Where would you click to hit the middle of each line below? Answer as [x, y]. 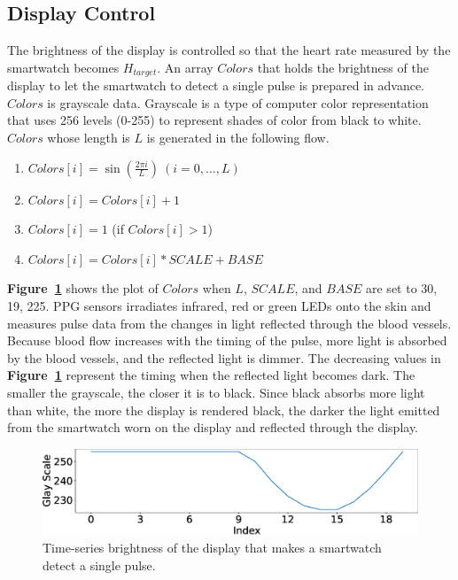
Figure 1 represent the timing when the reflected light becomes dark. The [211, 375]
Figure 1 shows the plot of [83, 288]
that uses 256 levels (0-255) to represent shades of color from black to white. [214, 120]
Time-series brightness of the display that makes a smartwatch [212, 548]
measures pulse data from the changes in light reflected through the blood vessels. [229, 323]
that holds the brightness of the [343, 67]
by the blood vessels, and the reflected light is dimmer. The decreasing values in [224, 357]
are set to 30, [402, 288]
